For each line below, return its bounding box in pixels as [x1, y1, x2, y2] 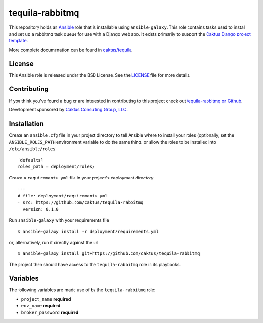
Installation [9, 119, 44, 127]
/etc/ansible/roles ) [9, 146, 57, 152]
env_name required [21, 303, 61, 308]
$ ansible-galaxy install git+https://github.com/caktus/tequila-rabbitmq [18, 251, 200, 256]
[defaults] [18, 157, 44, 162]
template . [9, 38, 28, 44]
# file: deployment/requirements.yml [18, 193, 108, 198]
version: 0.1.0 [22, 207, 59, 212]
